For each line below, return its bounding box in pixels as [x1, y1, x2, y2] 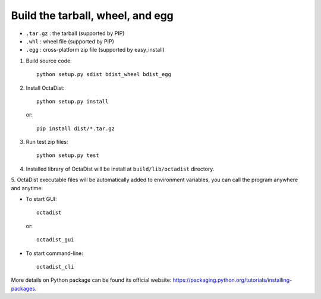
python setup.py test [36, 152, 99, 159]
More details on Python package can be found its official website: [11, 276, 172, 284]
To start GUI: [26, 196, 57, 203]
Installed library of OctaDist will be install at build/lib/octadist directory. [26, 165, 215, 172]
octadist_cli [36, 263, 74, 270]
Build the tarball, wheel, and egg [11, 9, 174, 22]
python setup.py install [36, 98, 109, 105]
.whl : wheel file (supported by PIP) [26, 37, 114, 45]
